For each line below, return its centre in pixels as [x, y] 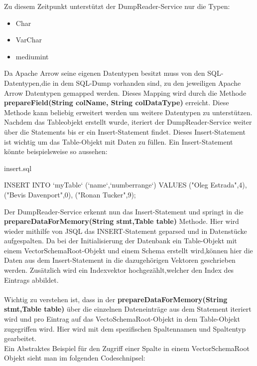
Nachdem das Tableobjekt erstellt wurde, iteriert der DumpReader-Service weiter [128, 122]
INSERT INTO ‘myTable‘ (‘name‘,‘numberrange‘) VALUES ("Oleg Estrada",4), [126, 185]
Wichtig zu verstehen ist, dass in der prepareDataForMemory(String [116, 299]
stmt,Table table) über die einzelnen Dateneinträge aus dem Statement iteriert [128, 309]
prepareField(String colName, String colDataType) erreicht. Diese [117, 102]
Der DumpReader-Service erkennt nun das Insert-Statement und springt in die [124, 211]
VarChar [29, 40]
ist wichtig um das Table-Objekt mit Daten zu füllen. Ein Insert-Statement [119, 141]
